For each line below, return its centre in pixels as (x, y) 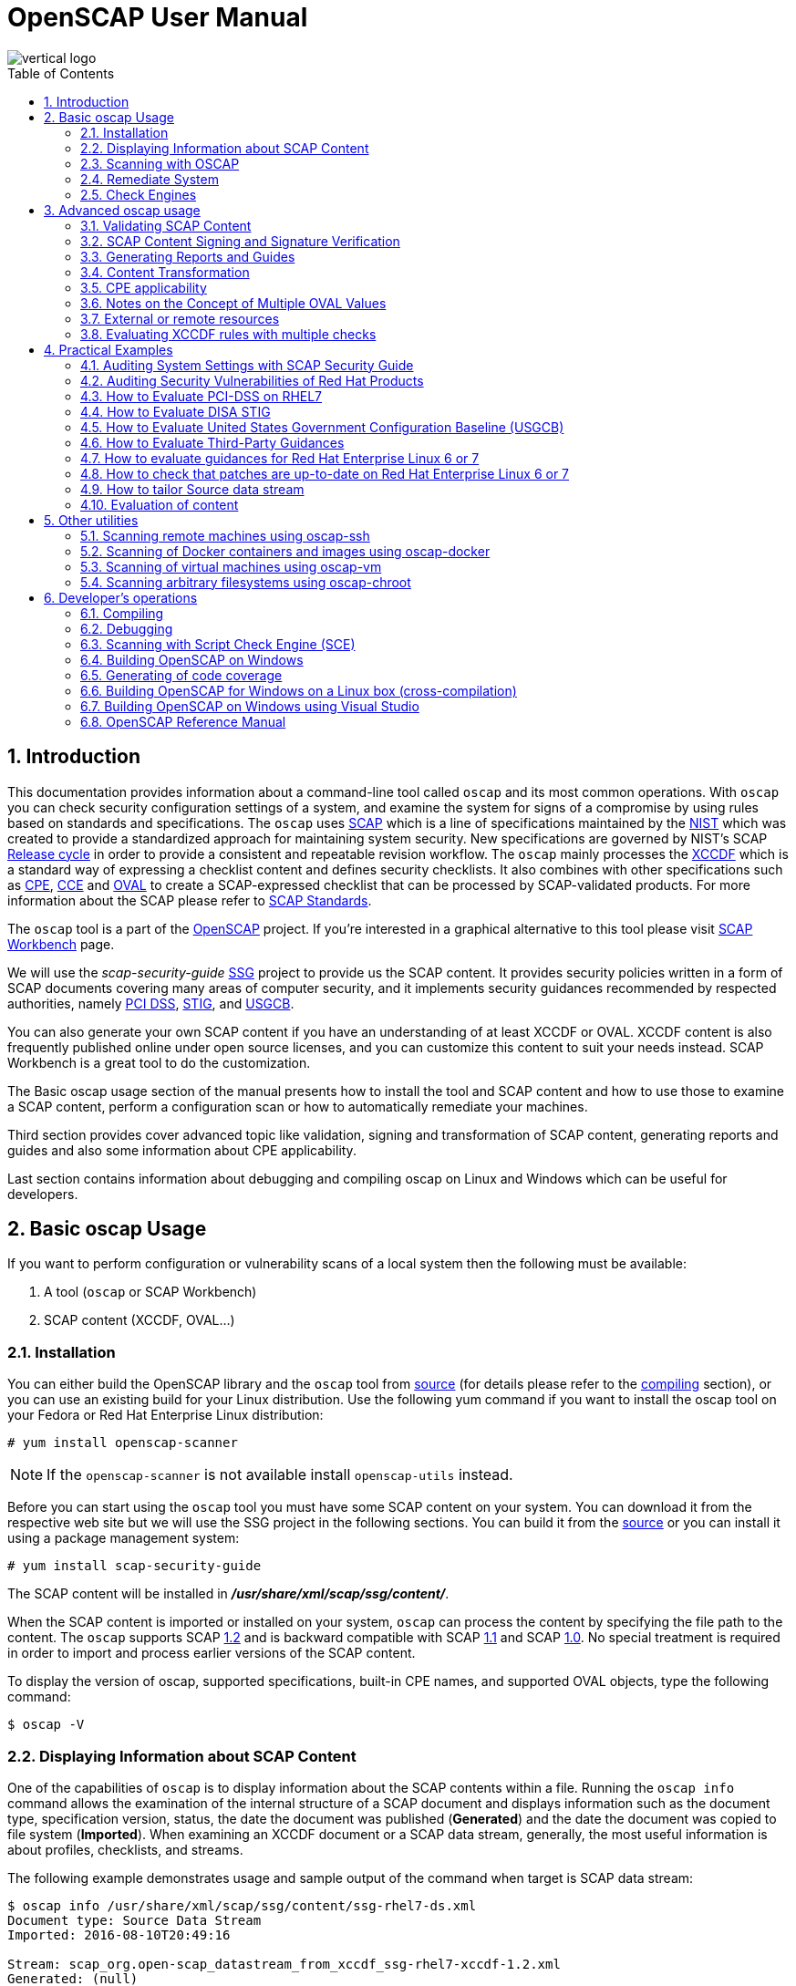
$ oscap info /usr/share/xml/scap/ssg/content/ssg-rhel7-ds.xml (242, 1905)
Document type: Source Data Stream (134, 1920)
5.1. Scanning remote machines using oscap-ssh (225, 535)
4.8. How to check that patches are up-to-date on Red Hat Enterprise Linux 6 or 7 (325, 473)
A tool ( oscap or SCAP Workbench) (150, 1292)
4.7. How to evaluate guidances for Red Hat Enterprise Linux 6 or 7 (280, 458)
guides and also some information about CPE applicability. (182, 1150)
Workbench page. (61, 944)
